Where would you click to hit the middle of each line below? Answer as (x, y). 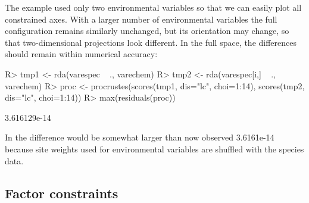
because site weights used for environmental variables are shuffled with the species (154, 149)
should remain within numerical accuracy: (81, 54)
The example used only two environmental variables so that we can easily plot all (153, 7)
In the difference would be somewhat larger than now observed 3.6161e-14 (140, 137)
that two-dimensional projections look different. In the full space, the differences (151, 42)
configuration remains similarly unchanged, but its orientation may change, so (147, 31)
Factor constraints (62, 193)
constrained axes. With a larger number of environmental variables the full (141, 19)
